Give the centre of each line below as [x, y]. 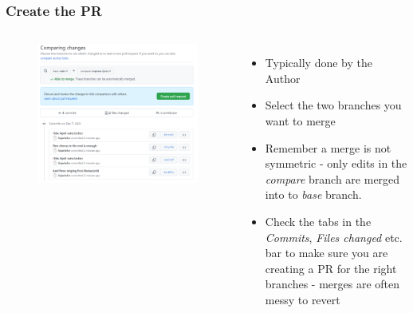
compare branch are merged [332, 178]
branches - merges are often [332, 284]
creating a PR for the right [331, 268]
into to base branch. [313, 194]
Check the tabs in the [318, 221]
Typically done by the [319, 63]
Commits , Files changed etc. [334, 237]
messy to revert [303, 299]
